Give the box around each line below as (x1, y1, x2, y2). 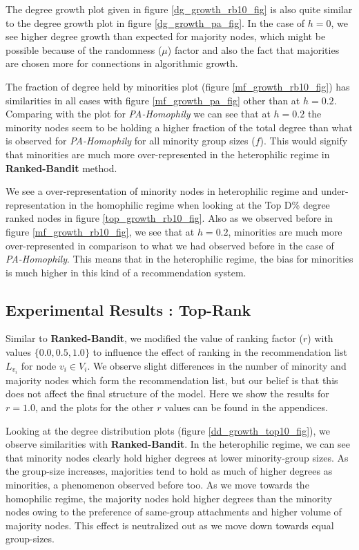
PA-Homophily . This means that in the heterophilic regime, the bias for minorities (6, 252, 353, 266)
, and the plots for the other (35, 399, 154, 414)
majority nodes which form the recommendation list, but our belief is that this (6, 372, 338, 387)
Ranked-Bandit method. (6, 160, 117, 175)
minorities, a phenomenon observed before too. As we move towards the (6, 477, 309, 491)
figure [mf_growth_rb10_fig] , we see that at (6, 224, 195, 238)
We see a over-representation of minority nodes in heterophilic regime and (6, 184, 318, 198)
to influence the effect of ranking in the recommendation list (93, 345, 347, 359)
